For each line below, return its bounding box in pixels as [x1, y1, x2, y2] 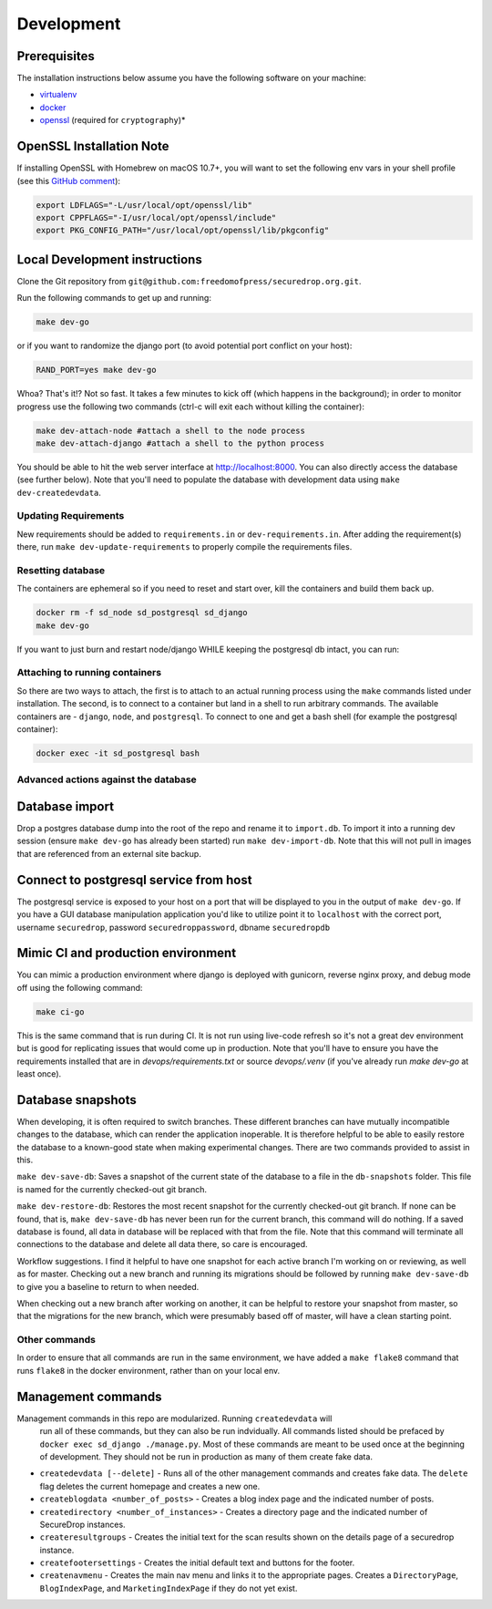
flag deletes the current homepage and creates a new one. [39, 1480, 261, 1491]
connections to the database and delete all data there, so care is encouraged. [16, 1239, 309, 1250]
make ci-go [36, 1006, 85, 1016]
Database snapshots [16, 1092, 137, 1108]
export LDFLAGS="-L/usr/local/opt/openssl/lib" [36, 200, 252, 210]
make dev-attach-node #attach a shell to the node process [36, 425, 305, 436]
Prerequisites [16, 48, 95, 64]
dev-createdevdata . [16, 487, 102, 498]
